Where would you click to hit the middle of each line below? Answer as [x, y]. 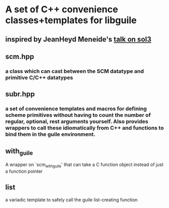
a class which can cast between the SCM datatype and [75, 71]
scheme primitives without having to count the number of [78, 115]
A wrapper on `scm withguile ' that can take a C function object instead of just [84, 165]
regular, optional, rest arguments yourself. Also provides [77, 121]
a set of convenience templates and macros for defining [76, 109]
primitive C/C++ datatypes [39, 77]
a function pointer [24, 171]
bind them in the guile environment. [50, 134]
